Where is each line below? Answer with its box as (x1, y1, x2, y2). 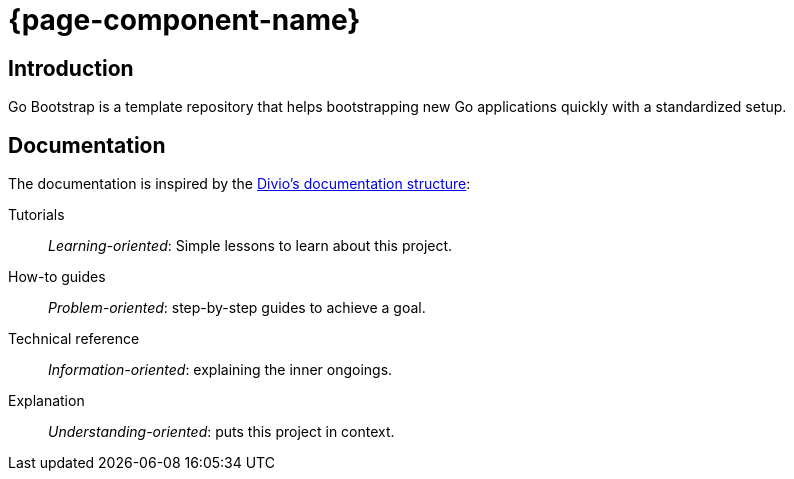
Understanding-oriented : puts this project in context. (48, 423, 395, 441)
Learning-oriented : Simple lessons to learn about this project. (48, 237, 453, 255)
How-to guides (8, 268, 106, 286)
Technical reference (8, 330, 140, 348)
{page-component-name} (8, 3, 361, 37)
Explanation (8, 392, 85, 410)
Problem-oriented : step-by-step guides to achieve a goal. (48, 299, 426, 317)
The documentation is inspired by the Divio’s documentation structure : (8, 175, 471, 193)
